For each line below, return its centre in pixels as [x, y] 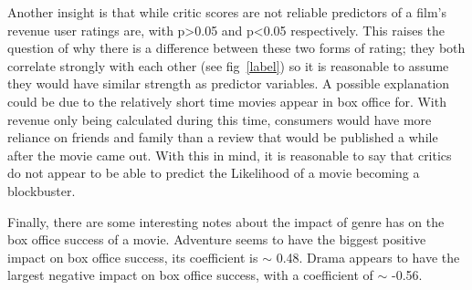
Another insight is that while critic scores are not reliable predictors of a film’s [227, 12]
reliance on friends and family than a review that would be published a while [223, 137]
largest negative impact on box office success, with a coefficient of [190, 275]
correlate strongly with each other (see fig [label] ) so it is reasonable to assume [228, 65]
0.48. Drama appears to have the [368, 257]
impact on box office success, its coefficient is [133, 257]
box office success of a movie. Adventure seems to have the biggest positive [217, 239]
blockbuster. [42, 190]
